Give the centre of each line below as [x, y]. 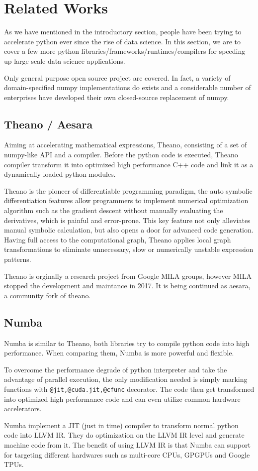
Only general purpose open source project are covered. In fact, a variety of [117, 77]
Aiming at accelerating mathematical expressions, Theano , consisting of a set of [126, 145]
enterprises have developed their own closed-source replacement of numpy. [117, 97]
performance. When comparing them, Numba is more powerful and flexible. [119, 353]
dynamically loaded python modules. [60, 174]
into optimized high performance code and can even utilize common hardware [122, 399]
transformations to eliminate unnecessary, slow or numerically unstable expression [129, 249]
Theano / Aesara [48, 124]
